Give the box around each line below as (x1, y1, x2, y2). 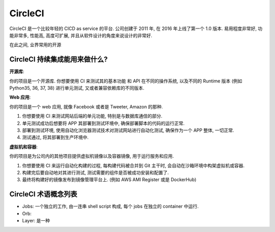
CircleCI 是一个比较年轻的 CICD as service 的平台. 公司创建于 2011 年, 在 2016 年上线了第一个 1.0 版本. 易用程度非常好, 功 (9, 25, 263, 32)
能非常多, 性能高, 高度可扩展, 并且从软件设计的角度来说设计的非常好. (9, 32, 152, 38)
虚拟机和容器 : (9, 143, 38, 150)
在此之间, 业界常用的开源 (9, 42, 61, 48)
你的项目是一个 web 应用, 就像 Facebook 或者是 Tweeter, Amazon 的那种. (9, 103, 163, 109)
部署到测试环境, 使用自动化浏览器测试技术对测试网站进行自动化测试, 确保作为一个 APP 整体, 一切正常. (22, 127, 234, 133)
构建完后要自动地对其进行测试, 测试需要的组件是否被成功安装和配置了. (22, 169, 169, 176)
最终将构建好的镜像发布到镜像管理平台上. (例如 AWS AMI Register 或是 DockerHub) (22, 177, 197, 183)
